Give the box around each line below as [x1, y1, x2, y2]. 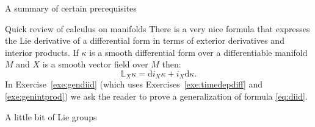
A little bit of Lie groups [5, 110, 97, 123]
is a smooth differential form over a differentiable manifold [89, 46, 308, 58]
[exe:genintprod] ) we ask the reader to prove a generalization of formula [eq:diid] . [5, 90, 308, 103]
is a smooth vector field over [42, 58, 148, 70]
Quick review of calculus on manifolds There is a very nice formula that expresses [5, 22, 310, 35]
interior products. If [5, 46, 79, 58]
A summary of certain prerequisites [5, 2, 137, 14]
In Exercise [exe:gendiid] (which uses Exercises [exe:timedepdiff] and [5, 78, 263, 91]
